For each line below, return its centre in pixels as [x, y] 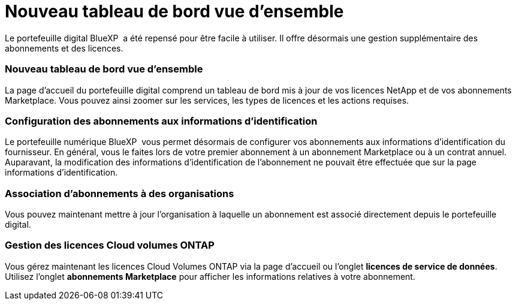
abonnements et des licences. [64, 48]
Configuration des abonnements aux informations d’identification [161, 121]
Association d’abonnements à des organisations [120, 193]
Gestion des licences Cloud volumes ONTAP [110, 245]
